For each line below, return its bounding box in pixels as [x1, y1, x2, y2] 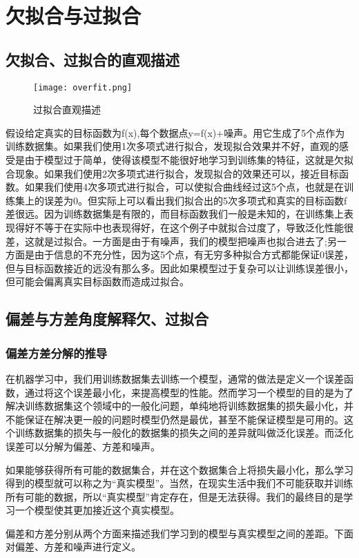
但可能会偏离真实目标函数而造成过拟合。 [6, 274, 189, 289]
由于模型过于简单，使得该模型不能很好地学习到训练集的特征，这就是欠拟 [24, 153, 353, 167]
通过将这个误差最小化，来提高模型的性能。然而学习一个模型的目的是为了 [24, 385, 353, 399]
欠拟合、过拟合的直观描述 [6, 48, 179, 70]
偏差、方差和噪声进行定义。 [14, 539, 141, 554]
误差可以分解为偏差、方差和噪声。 [6, 439, 160, 453]
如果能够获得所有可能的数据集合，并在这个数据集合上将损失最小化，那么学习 [6, 462, 353, 477]
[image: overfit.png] [33, 82, 133, 93]
